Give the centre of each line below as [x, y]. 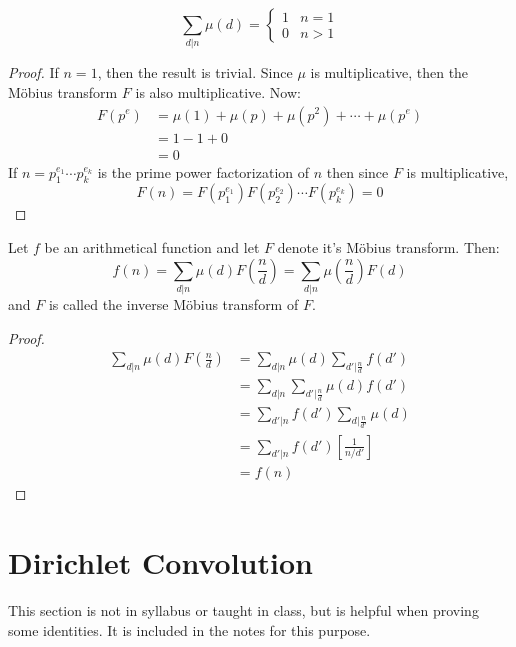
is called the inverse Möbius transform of [173, 303]
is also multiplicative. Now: [218, 91]
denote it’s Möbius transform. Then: [388, 247]
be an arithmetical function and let [152, 247]
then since [357, 171]
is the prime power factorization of [203, 171]
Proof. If [33, 72]
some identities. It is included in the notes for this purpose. [189, 629]
